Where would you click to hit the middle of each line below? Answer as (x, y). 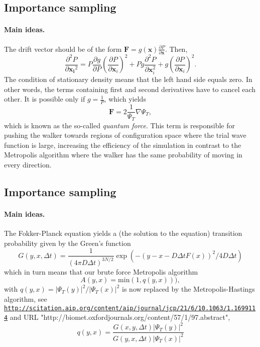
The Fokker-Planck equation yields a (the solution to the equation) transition (123, 233)
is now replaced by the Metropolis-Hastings (188, 289)
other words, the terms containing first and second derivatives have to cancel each (130, 89)
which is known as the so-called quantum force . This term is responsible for (119, 125)
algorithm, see (26, 298)
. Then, (176, 49)
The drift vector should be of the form (63, 49)
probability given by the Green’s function (68, 243)
